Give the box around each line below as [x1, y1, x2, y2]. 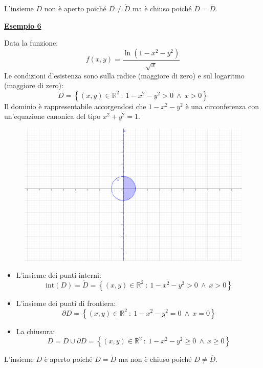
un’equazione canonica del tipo [4, 111, 101, 121]
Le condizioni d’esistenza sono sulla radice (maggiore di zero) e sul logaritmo [4, 70, 245, 80]
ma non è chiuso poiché [118, 354, 192, 364]
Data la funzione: [4, 37, 58, 48]
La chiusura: [16, 325, 55, 336]
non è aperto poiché [44, 3, 106, 13]
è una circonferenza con [185, 100, 259, 111]
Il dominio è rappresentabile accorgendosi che [4, 100, 146, 111]
